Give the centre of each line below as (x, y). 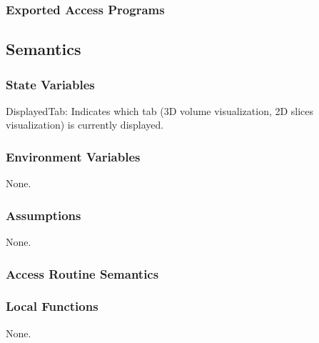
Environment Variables (73, 156)
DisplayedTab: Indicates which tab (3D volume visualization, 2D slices (160, 110)
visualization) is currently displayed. (85, 125)
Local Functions (52, 306)
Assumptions (44, 215)
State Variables (50, 84)
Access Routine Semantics (82, 273)
